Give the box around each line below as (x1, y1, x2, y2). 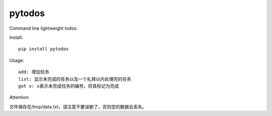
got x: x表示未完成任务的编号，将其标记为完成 (18, 83, 119, 89)
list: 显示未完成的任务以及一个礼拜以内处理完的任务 (18, 76, 131, 82)
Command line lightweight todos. (9, 25, 78, 31)
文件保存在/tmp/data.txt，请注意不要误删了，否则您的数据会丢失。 (9, 103, 147, 109)
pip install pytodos (18, 46, 69, 52)
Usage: (9, 57, 25, 63)
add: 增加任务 (18, 69, 50, 75)
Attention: (9, 94, 30, 100)
